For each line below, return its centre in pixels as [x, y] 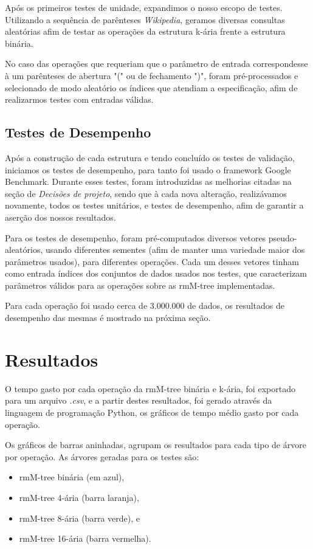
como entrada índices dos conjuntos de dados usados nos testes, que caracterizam [156, 273]
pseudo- [283, 237]
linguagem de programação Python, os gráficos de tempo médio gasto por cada [152, 412]
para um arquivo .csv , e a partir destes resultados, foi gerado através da [139, 400]
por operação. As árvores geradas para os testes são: [102, 456]
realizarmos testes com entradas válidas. [79, 99]
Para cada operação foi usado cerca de [76, 306]
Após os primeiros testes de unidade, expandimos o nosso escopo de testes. [144, 7]
